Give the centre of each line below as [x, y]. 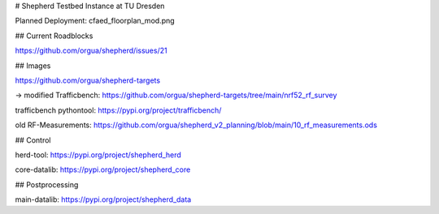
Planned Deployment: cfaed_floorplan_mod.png [95, 21]
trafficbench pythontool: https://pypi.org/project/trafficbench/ [118, 110]
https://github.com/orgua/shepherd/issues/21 [91, 51]
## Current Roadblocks [54, 36]
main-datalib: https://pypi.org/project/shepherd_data [103, 199]
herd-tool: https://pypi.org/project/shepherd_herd [98, 155]
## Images [33, 66]
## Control [33, 140]
